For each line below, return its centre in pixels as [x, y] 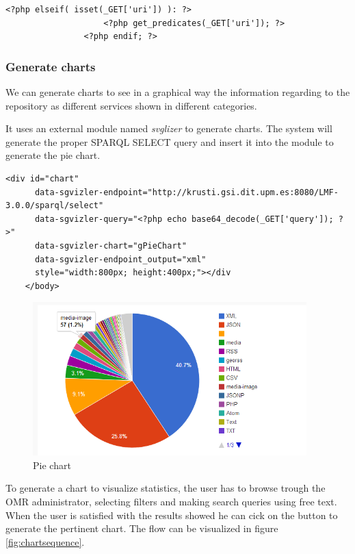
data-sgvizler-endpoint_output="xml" [120, 259]
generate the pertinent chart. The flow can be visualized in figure [142, 528]
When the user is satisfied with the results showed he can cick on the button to [172, 515]
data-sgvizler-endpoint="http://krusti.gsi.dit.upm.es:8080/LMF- [186, 192]
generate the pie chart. [53, 155]
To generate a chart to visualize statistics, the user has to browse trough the [166, 488]
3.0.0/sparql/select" [55, 206]
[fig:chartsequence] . [45, 541]
